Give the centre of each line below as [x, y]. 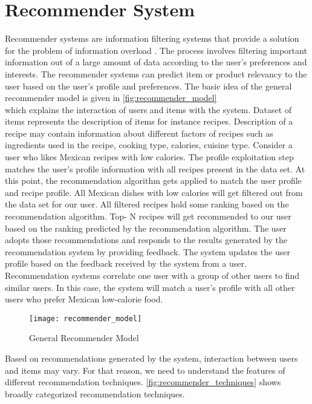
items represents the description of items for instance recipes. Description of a [149, 121]
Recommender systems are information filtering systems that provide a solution [152, 38]
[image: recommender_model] [86, 318]
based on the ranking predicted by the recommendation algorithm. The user [146, 228]
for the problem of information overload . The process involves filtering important [156, 50]
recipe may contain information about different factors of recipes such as [139, 133]
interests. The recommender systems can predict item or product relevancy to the [156, 73]
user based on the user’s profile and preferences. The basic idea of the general [148, 86]
